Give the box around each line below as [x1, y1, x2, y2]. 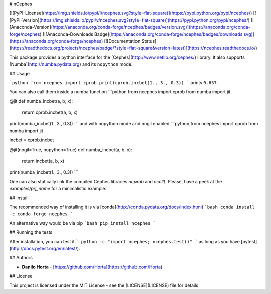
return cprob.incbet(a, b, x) [22, 109, 78, 115]
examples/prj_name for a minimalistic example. [9, 186, 107, 192]
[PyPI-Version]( [9, 17, 41, 23]
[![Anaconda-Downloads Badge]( [42, 31, 111, 37]
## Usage [9, 70, 30, 76]
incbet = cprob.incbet [9, 137, 54, 143]
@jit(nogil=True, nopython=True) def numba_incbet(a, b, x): [9, 146, 132, 153]
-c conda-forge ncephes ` [9, 211, 73, 217]
